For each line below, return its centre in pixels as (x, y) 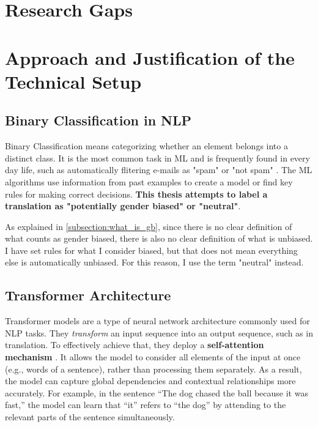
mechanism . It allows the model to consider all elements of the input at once (153, 357)
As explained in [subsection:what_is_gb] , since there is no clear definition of (149, 226)
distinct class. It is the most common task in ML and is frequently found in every (157, 158)
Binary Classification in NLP (98, 120)
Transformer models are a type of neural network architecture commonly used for (157, 321)
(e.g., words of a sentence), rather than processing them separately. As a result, (153, 369)
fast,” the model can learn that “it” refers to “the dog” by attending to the (146, 405)
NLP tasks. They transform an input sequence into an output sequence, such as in (159, 332)
